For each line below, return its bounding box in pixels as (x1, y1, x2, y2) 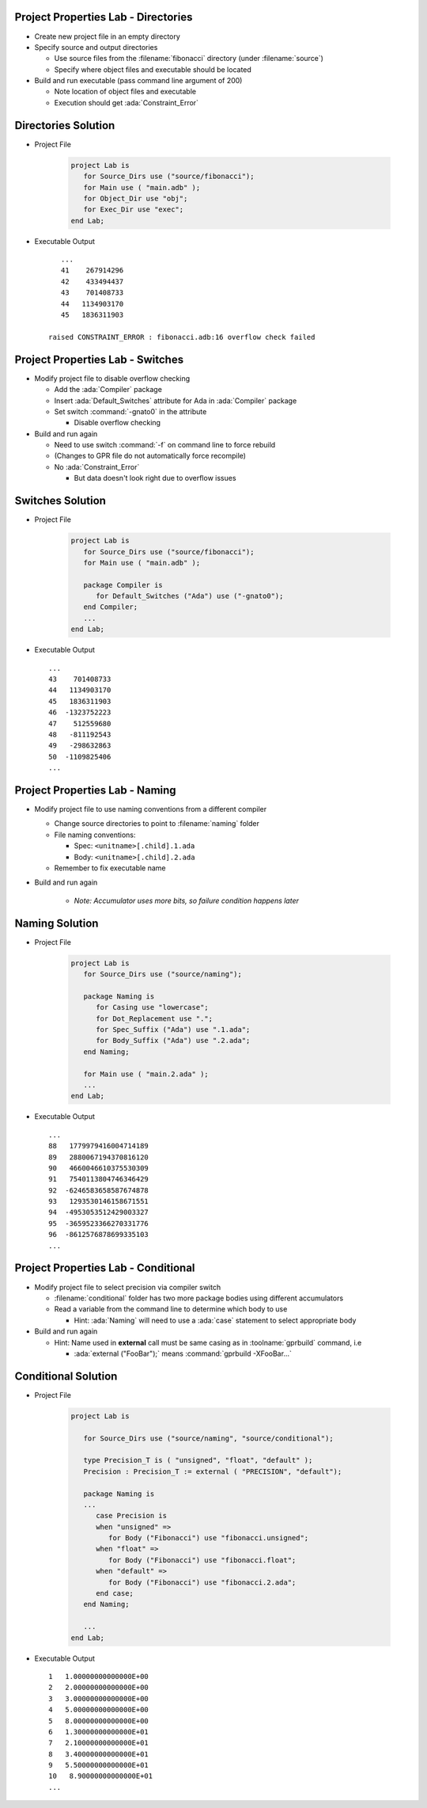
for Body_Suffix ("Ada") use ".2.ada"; (96, 1036, 251, 1045)
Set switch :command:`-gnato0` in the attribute (54, 406, 207, 416)
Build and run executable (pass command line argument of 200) (34, 76, 243, 86)
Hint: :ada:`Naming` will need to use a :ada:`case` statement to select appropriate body (74, 1315, 357, 1325)
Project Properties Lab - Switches (14, 352, 184, 366)
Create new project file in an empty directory (34, 32, 181, 41)
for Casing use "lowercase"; (96, 1003, 209, 1012)
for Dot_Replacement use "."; (96, 1014, 213, 1023)
